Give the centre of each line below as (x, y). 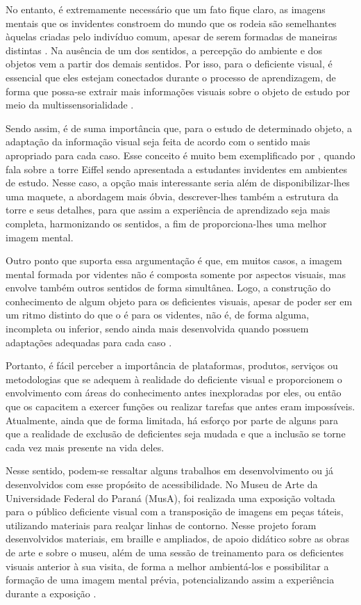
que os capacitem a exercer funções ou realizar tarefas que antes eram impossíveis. (180, 406)
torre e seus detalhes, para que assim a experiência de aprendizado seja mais (168, 210)
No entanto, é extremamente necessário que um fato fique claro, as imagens (166, 9)
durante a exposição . (51, 593)
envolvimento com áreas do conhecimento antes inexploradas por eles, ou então (174, 393)
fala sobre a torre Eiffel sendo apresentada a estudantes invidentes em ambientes (176, 169)
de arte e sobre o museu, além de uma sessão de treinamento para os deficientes (175, 552)
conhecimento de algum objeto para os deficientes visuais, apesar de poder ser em (179, 301)
